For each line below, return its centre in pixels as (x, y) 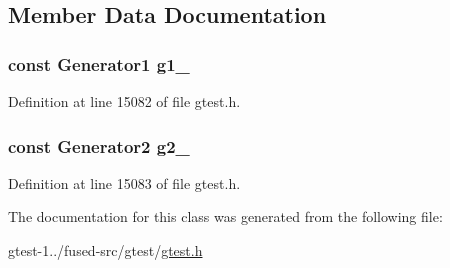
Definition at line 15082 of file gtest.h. (124, 101)
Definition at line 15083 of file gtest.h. (124, 182)
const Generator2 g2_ (99, 145)
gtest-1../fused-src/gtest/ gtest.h (105, 250)
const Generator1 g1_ (99, 63)
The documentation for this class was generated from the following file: (225, 216)
